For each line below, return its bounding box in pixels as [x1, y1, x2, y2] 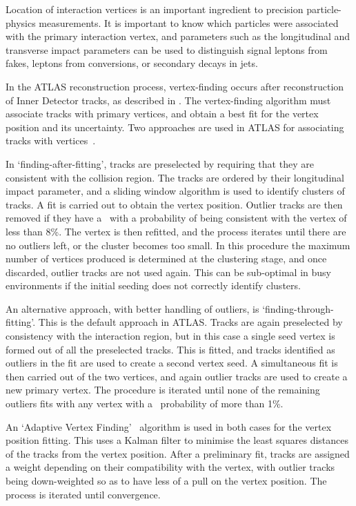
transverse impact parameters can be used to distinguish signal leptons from [6, 42, 328, 57]
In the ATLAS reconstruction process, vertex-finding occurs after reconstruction [6, 79, 344, 93]
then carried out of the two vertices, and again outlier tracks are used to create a [6, 369, 348, 383]
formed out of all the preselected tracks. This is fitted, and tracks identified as [6, 342, 335, 356]
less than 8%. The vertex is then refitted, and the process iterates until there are [6, 224, 346, 238]
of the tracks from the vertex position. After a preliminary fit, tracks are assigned [6, 446, 350, 460]
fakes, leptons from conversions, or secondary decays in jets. [6, 56, 258, 70]
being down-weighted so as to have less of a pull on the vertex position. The [6, 474, 327, 487]
